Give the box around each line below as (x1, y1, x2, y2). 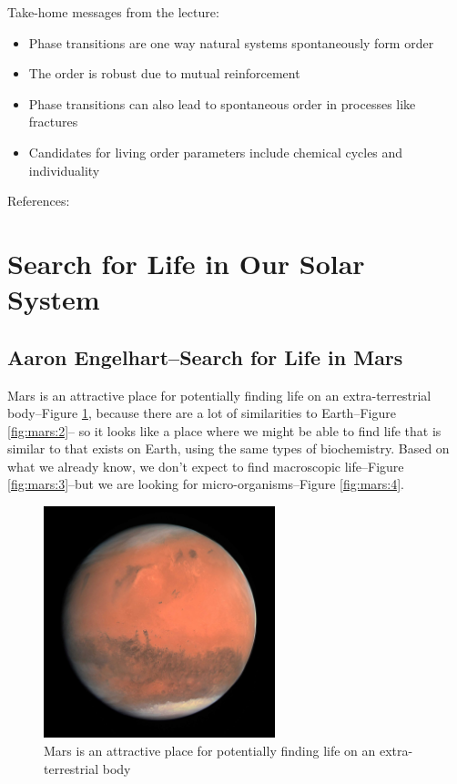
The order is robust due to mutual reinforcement (28, 64, 300, 83)
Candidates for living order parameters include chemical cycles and (28, 142, 403, 161)
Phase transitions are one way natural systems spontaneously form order (28, 33, 434, 52)
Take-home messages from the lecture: (7, 3, 219, 21)
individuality (28, 160, 100, 179)
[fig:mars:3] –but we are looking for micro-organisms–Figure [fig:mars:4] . (7, 474, 405, 494)
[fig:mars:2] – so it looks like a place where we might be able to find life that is (7, 421, 442, 440)
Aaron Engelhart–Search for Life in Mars (7, 342, 403, 371)
